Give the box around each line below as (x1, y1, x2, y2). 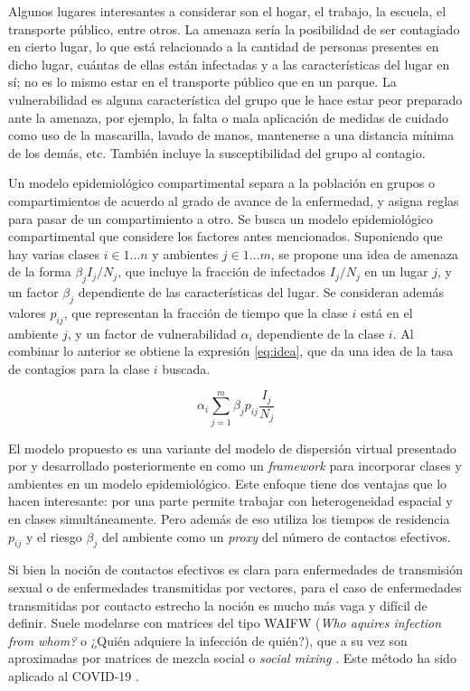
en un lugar (364, 262, 428, 281)
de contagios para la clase (8, 359, 150, 378)
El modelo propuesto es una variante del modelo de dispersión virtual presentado (8, 438, 456, 457)
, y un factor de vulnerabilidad (67, 323, 237, 342)
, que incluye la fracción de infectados (117, 262, 326, 281)
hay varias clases (8, 244, 99, 263)
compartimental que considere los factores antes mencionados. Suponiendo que (8, 227, 443, 246)
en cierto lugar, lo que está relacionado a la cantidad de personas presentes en (8, 37, 439, 56)
